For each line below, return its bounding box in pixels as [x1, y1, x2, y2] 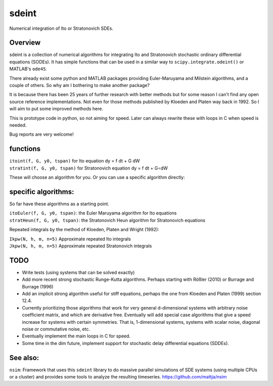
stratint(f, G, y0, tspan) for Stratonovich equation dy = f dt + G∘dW [9, 165, 168, 171]
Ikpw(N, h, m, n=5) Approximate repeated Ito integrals [9, 236, 131, 242]
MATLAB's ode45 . [9, 66, 48, 72]
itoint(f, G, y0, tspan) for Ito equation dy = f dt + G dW [9, 158, 140, 164]
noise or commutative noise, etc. [22, 326, 90, 332]
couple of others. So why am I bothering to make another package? [9, 82, 150, 89]
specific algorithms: [9, 187, 74, 196]
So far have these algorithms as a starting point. [9, 200, 110, 207]
